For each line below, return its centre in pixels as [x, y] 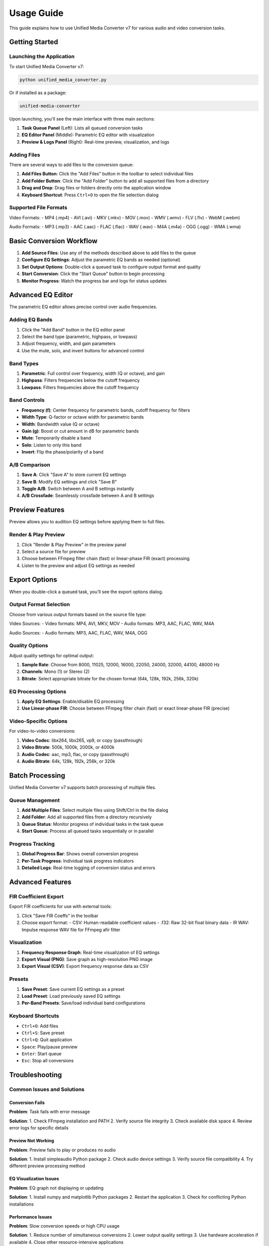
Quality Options [29, 645]
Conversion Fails [27, 1103]
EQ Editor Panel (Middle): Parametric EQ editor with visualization [88, 135]
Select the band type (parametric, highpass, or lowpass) [79, 336]
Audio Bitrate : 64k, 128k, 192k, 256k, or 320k [68, 761]
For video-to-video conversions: [42, 731]
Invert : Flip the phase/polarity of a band [63, 452]
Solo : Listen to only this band [52, 445]
